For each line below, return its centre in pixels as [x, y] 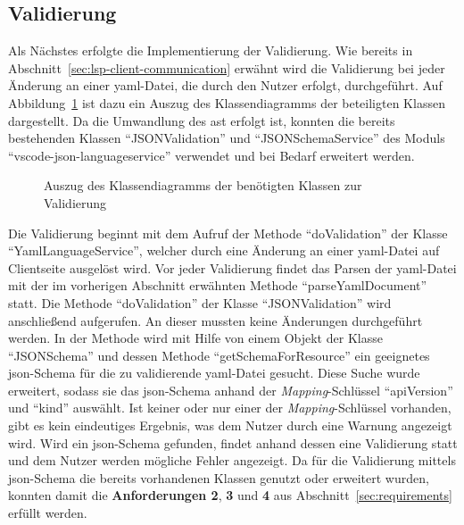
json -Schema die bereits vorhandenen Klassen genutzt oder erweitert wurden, [219, 477]
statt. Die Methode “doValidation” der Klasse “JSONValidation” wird [200, 302]
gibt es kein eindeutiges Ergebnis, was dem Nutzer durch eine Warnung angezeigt [230, 425]
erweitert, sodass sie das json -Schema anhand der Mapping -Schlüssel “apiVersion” [231, 390]
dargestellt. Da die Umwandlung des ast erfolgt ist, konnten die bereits [202, 120]
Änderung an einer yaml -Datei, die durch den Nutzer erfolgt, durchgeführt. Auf [225, 85]
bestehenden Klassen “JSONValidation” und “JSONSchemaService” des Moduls [227, 138]
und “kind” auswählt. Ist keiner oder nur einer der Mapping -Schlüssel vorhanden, [230, 408]
